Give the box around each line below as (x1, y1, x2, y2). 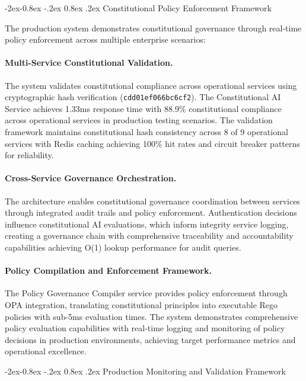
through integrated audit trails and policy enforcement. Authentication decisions (5, 206, 297, 219)
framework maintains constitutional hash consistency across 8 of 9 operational (5, 126, 288, 138)
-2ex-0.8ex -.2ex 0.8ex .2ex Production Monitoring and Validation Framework (5, 364, 286, 377)
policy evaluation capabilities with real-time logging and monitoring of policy (5, 322, 285, 334)
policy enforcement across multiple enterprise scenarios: (5, 33, 206, 46)
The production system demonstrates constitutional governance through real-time (5, 21, 302, 34)
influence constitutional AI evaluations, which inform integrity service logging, (5, 217, 289, 230)
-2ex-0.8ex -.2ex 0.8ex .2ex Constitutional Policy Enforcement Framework (5, 2, 272, 14)
